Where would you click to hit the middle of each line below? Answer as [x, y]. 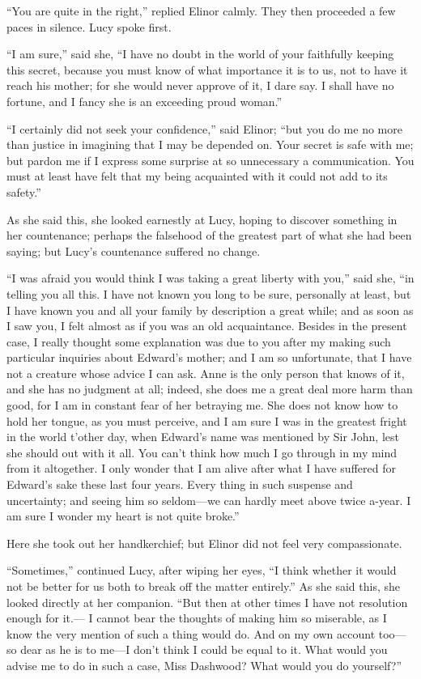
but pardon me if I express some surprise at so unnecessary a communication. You [210, 160]
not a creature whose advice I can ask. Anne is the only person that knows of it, [206, 373]
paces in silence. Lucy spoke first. [89, 26]
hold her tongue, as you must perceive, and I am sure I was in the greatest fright [207, 420]
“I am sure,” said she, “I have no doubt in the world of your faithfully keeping [200, 54]
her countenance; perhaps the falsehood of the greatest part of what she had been [209, 235]
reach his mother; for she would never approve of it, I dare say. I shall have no [200, 85]
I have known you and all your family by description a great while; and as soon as [210, 310]
